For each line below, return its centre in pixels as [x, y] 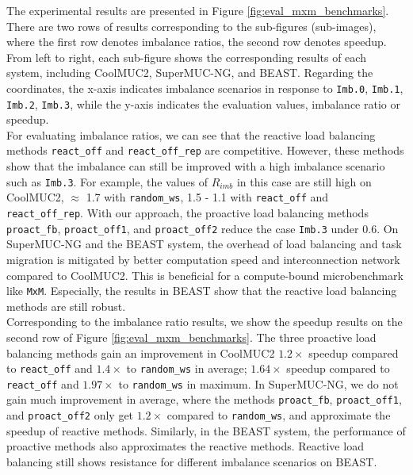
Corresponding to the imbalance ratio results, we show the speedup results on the [205, 322]
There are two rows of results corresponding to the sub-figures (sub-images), [191, 26]
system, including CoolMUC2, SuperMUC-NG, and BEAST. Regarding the [190, 73]
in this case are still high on [304, 181]
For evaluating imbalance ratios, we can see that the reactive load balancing [191, 134]
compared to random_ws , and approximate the [279, 415]
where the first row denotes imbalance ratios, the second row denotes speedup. [197, 42]
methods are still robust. [66, 306]
